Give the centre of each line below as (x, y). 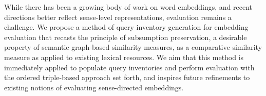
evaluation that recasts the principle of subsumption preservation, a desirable (126, 37)
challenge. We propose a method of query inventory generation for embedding (126, 27)
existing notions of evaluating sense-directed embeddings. (94, 87)
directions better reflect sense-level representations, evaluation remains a (118, 17)
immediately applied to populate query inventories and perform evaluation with (129, 67)
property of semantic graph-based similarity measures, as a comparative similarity (133, 47)
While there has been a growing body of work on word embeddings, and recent (128, 7)
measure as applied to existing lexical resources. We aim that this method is (124, 57)
